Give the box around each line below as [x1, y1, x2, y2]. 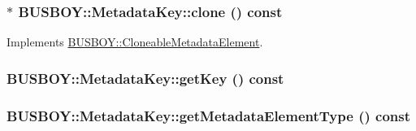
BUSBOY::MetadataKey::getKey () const [6, 68, 284, 88]
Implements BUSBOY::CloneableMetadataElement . [6, 33, 263, 50]
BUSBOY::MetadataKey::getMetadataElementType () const [6, 105, 410, 125]
